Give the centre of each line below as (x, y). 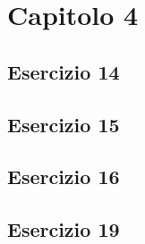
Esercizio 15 (64, 124)
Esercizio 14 (64, 71)
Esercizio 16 (64, 177)
